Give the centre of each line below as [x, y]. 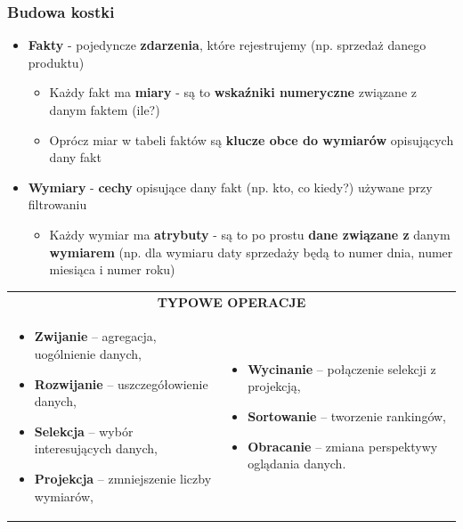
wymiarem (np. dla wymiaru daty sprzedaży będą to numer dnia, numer [251, 252]
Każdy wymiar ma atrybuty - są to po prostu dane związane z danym [250, 234]
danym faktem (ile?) [105, 110]
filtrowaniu [57, 204]
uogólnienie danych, [88, 353]
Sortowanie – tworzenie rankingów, [347, 415]
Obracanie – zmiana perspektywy [343, 446]
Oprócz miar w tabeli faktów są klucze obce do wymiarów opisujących [252, 139]
